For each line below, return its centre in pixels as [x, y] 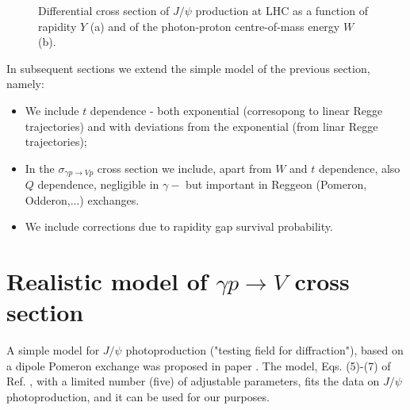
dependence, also [360, 168]
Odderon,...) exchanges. [82, 199]
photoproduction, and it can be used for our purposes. [138, 397]
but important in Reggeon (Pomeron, [276, 184]
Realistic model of [107, 281]
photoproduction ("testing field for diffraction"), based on [264, 350]
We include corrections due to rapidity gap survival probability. [179, 226]
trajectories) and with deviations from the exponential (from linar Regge [201, 126]
